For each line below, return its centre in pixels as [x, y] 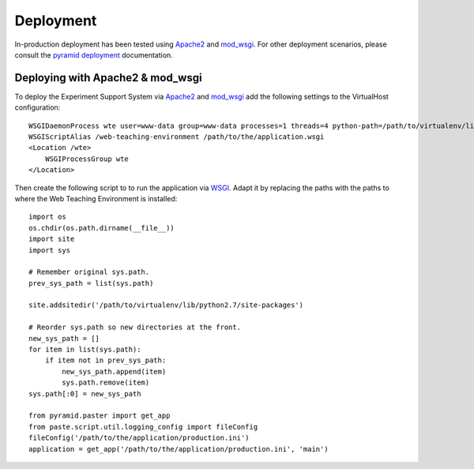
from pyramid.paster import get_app [100, 416]
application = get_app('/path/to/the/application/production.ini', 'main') [179, 449]
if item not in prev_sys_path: [105, 360]
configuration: [38, 107]
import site [52, 239]
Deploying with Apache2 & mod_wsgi [108, 78]
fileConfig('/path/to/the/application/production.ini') [139, 438]
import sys [50, 250]
